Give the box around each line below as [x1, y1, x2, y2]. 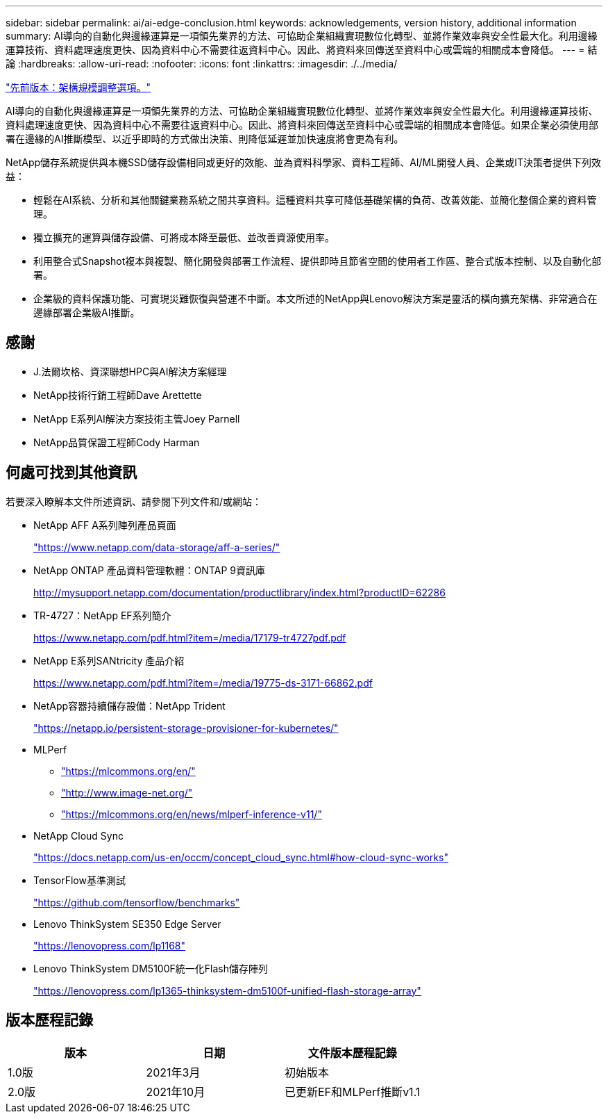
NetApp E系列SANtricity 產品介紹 [33, 654, 185, 667]
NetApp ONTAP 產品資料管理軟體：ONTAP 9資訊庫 [33, 564, 265, 576]
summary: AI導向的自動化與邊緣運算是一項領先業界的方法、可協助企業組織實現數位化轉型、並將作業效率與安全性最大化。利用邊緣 [6, 30, 598, 42]
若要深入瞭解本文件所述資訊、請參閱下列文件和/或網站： [6, 495, 262, 507]
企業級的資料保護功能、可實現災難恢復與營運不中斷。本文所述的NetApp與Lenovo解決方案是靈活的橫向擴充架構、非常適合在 [33, 293, 598, 304]
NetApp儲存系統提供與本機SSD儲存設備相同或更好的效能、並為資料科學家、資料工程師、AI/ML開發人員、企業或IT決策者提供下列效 [6, 156, 601, 168]
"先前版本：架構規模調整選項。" [6, 81, 151, 93]
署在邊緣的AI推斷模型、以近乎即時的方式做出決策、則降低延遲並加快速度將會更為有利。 [6, 133, 404, 145]
